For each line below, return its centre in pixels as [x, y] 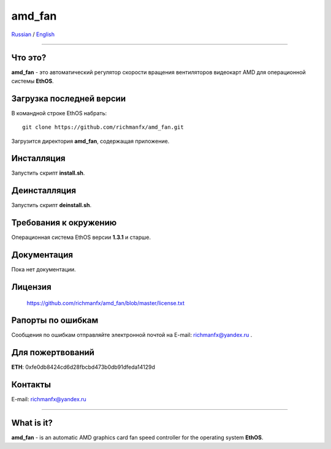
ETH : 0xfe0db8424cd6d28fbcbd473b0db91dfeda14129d [83, 367]
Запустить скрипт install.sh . [48, 173]
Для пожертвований [53, 353]
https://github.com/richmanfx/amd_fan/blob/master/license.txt [106, 303]
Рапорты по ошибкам [55, 321]
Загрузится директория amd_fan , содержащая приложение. [90, 141]
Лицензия [31, 287]
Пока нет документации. [44, 270]
